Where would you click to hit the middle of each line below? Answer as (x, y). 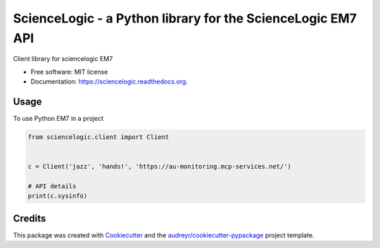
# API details (52, 186)
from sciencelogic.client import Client (98, 137)
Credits (30, 218)
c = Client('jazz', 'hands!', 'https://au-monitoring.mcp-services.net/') (160, 167)
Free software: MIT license (69, 72)
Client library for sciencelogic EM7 (63, 59)
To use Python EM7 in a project (58, 119)
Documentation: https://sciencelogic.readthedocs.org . (109, 81)
